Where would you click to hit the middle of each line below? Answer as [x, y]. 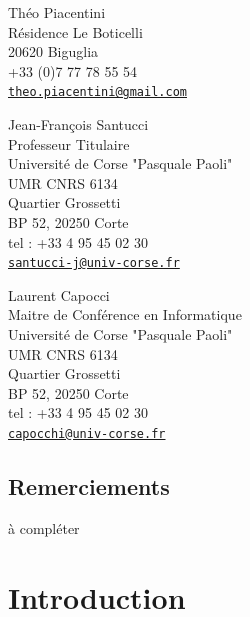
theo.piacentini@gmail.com [97, 92]
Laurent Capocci [59, 294]
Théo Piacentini [57, 12]
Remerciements [89, 486]
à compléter [44, 527]
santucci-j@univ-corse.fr [94, 263]
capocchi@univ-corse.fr [87, 434]
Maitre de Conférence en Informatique [125, 314]
